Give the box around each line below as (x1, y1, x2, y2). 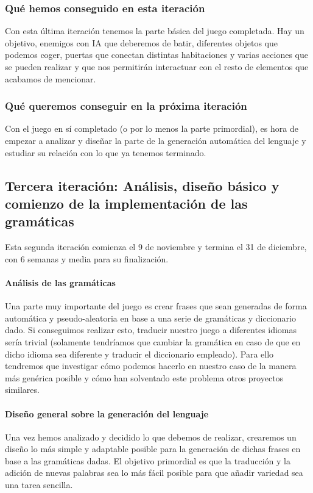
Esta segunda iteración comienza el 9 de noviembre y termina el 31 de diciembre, (5, 240, 307, 253)
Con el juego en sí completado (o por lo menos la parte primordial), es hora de (5, 122, 298, 135)
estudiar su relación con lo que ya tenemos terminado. (5, 146, 206, 159)
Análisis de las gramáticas (5, 276, 116, 289)
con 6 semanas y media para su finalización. (5, 252, 169, 265)
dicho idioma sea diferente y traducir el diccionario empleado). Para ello (5, 347, 274, 360)
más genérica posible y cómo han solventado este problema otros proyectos (5, 371, 284, 384)
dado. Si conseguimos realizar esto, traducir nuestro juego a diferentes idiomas (5, 323, 297, 336)
